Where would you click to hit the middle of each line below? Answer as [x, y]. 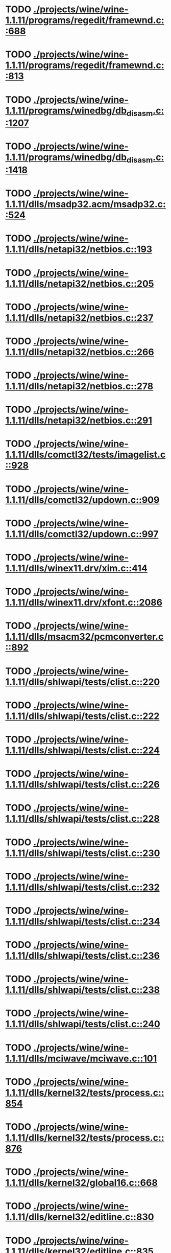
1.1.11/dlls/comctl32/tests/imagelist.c [86, 455]
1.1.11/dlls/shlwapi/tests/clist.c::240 [83, 1024]
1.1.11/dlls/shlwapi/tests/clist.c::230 [83, 853]
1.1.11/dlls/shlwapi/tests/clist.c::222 [82, 716]
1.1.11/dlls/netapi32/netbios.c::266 [80, 352]
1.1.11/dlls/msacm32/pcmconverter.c [84, 637]
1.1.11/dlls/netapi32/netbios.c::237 [79, 318]
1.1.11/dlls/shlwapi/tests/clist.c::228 [82, 819]
